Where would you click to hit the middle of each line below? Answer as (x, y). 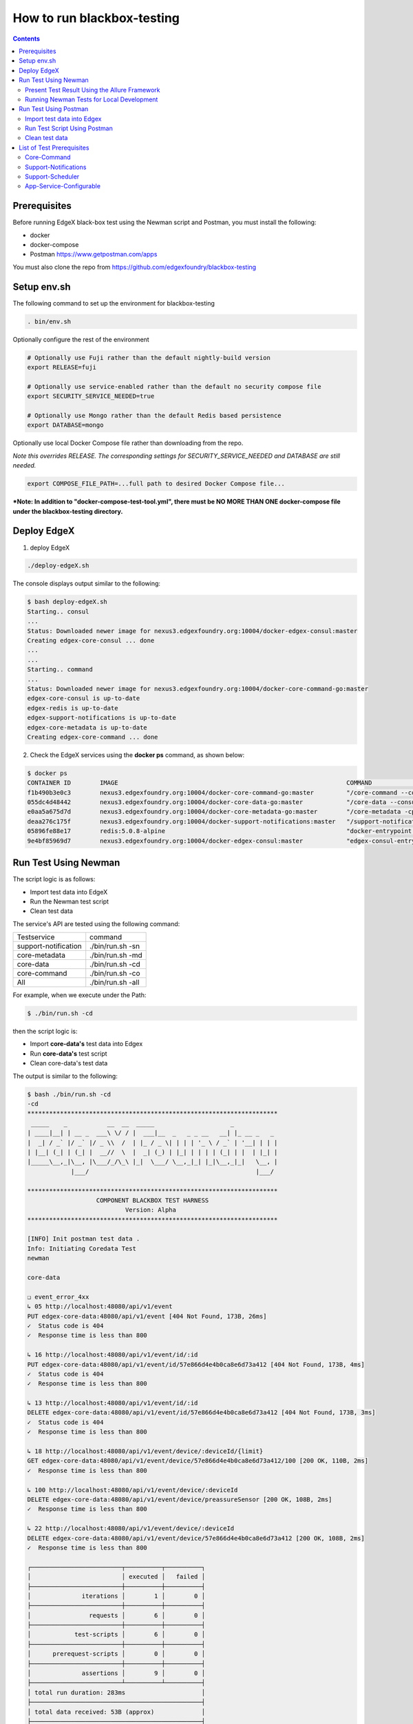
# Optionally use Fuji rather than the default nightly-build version (149, 358)
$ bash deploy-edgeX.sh (67, 602)
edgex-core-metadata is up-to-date (87, 727)
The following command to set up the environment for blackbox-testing (114, 303)
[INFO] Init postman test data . (84, 1239)
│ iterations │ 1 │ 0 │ (116, 1596)
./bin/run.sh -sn (115, 946)
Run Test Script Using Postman (69, 128)
